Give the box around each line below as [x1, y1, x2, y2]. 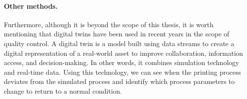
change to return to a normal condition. [4, 85, 122, 96]
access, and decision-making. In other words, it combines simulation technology [4, 57, 239, 67]
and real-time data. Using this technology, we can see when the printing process [4, 66, 241, 77]
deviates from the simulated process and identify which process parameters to [4, 76, 235, 86]
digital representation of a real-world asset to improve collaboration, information [4, 48, 243, 58]
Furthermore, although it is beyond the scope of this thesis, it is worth [4, 19, 214, 29]
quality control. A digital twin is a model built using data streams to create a [4, 38, 234, 48]
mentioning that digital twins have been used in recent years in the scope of [4, 29, 230, 39]
